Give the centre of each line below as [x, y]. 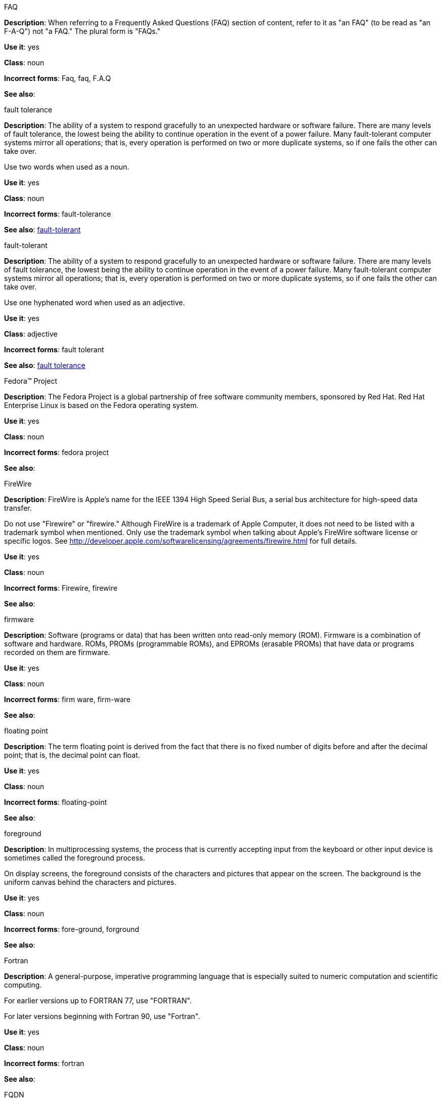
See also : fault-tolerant [42, 230]
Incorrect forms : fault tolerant [54, 350]
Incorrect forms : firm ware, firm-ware [67, 699]
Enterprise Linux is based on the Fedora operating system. [101, 405]
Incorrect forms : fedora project [57, 452]
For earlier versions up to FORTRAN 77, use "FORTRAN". [98, 1001]
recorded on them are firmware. [57, 652]
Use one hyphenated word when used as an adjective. [95, 302]
